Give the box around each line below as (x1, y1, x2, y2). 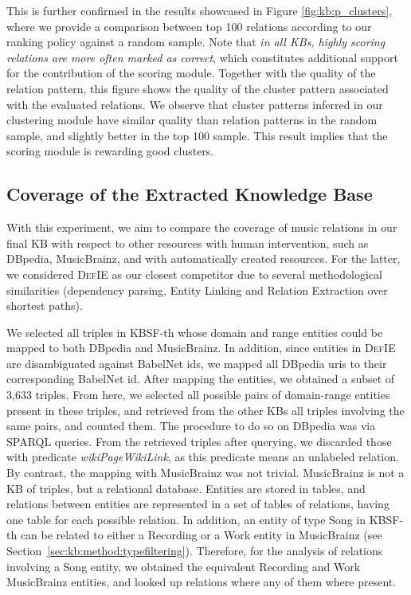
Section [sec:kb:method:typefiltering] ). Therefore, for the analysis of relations (6, 542, 383, 559)
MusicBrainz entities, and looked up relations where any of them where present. (6, 573, 397, 590)
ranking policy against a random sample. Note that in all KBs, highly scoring (6, 33, 386, 50)
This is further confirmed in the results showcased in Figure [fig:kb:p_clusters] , (6, 2, 393, 18)
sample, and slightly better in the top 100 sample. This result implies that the (6, 127, 388, 143)
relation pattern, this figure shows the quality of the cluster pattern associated (6, 80, 389, 96)
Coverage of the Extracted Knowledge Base (6, 182, 373, 206)
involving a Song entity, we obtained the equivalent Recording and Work (6, 558, 361, 574)
